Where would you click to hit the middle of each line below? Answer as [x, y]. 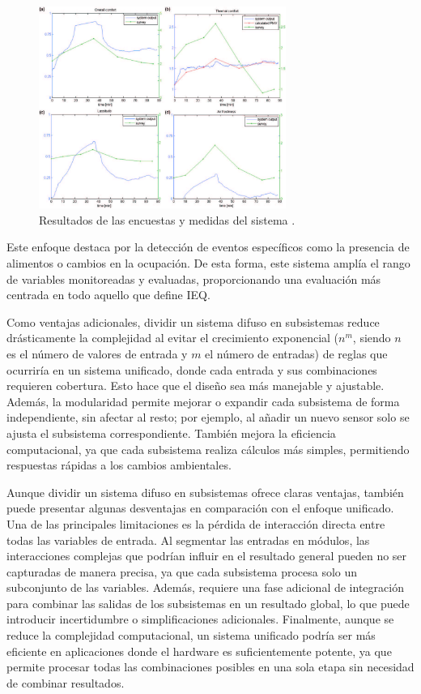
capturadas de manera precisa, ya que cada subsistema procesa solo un [182, 571]
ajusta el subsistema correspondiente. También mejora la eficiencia [171, 433]
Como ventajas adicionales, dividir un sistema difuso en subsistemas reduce [193, 321]
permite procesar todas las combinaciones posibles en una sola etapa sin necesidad [210, 667]
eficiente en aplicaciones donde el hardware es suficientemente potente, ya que [199, 651]
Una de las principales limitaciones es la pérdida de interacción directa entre [196, 523]
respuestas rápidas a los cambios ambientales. [119, 465]
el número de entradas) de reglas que [296, 353]
